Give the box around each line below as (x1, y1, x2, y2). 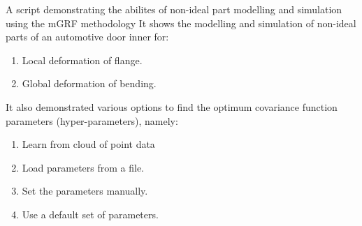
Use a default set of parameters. (22, 206, 159, 221)
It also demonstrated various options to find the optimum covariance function (6, 99, 338, 114)
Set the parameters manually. (22, 183, 148, 198)
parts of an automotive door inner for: (6, 29, 169, 44)
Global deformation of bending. (22, 76, 157, 91)
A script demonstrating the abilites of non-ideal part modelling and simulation (6, 2, 342, 16)
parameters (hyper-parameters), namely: (6, 113, 178, 128)
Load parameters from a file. (22, 160, 145, 174)
